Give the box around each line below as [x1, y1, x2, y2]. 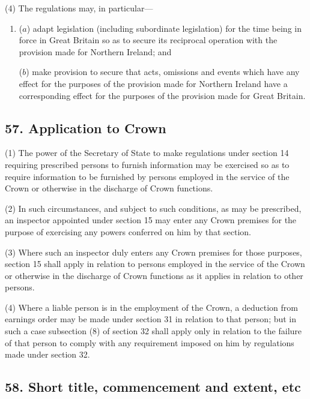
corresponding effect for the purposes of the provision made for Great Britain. [19, 89, 306, 101]
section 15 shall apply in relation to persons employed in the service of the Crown [5, 257, 305, 270]
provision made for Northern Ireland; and [19, 45, 172, 58]
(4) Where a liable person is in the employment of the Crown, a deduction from [5, 301, 298, 313]
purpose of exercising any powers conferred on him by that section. [5, 225, 252, 238]
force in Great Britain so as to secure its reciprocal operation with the [19, 34, 278, 46]
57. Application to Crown [5, 118, 166, 137]
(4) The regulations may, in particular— [5, 2, 153, 14]
